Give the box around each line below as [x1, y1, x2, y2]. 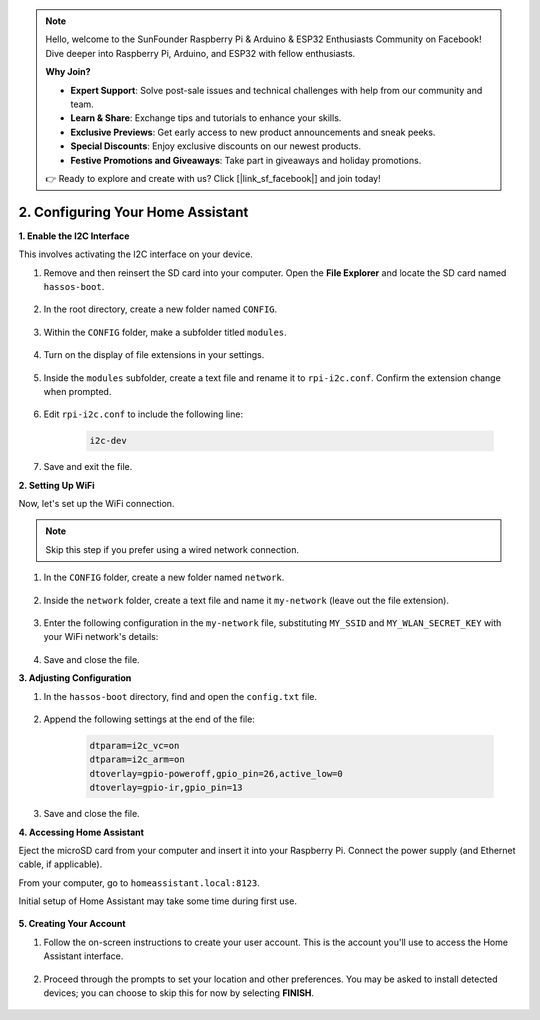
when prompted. [43, 385, 112, 397]
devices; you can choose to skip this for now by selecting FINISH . [43, 987, 315, 999]
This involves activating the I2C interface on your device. [18, 248, 254, 260]
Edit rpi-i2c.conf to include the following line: [43, 408, 244, 420]
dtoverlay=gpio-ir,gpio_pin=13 [89, 782, 244, 794]
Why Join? [45, 66, 91, 78]
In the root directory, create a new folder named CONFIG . [43, 303, 278, 315]
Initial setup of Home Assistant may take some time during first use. [18, 895, 297, 907]
